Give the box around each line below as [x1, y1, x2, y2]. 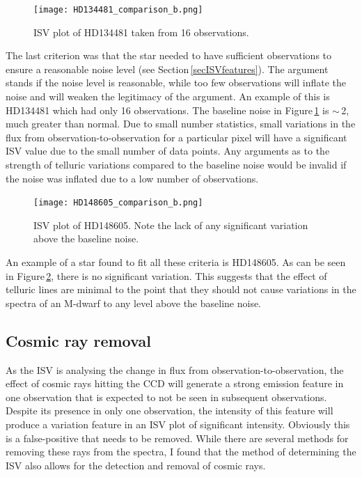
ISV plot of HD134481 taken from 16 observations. [33, 24, 249, 39]
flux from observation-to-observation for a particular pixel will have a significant [6, 130, 347, 144]
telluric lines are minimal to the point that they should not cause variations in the [6, 282, 356, 297]
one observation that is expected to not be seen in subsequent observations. [6, 389, 327, 404]
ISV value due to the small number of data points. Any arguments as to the [6, 143, 330, 158]
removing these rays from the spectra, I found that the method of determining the [6, 444, 356, 459]
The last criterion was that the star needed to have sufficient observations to [6, 48, 332, 63]
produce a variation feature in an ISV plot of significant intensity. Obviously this [6, 416, 350, 431]
